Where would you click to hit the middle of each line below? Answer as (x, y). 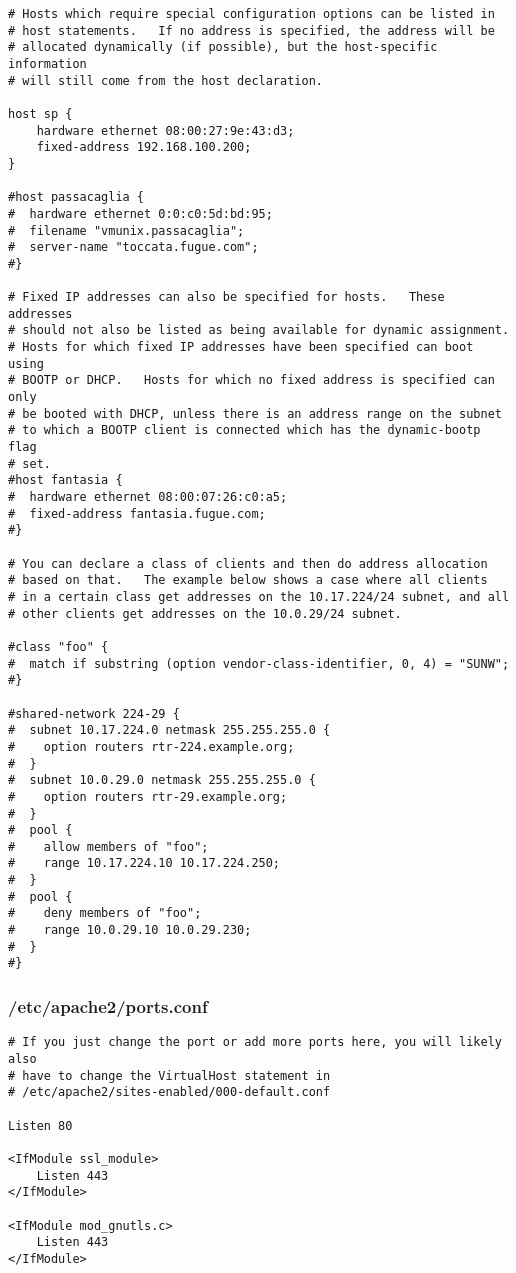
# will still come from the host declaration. (165, 80)
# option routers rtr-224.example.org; (151, 746)
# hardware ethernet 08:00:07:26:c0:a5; (148, 497)
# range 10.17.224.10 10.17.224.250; (144, 863)
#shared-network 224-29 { (94, 713)
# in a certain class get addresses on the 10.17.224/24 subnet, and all (259, 596)
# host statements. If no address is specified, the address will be (251, 30)
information (47, 63)
